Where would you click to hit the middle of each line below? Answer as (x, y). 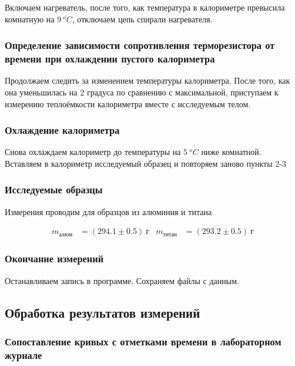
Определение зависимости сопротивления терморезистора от (140, 45)
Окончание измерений (54, 258)
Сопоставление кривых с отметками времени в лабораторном (143, 341)
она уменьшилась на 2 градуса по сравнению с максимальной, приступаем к (142, 92)
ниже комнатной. (231, 152)
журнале (24, 355)
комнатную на (30, 19)
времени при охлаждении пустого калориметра (110, 59)
